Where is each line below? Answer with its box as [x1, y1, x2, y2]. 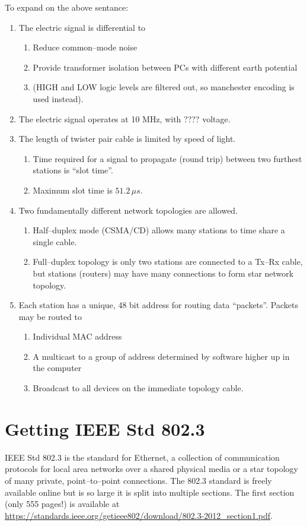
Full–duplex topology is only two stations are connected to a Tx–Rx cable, [33, 255, 303, 268]
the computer [33, 362, 82, 374]
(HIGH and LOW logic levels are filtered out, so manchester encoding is [33, 81, 295, 93]
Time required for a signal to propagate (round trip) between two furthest [33, 152, 302, 164]
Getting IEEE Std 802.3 [5, 416, 205, 441]
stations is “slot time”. [33, 164, 113, 176]
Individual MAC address [33, 330, 122, 343]
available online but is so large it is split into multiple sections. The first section [5, 486, 295, 498]
